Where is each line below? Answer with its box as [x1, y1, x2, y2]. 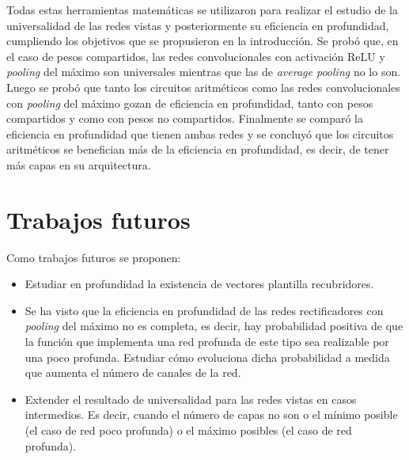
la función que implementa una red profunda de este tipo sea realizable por [25, 333, 389, 350]
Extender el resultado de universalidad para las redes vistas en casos [25, 390, 357, 407]
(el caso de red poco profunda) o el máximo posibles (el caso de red [25, 422, 352, 438]
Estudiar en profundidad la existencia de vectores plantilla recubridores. [25, 276, 374, 292]
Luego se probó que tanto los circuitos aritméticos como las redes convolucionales [6, 78, 400, 95]
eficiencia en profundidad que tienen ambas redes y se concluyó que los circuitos [6, 125, 394, 142]
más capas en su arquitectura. [6, 156, 151, 173]
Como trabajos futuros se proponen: [6, 249, 181, 265]
